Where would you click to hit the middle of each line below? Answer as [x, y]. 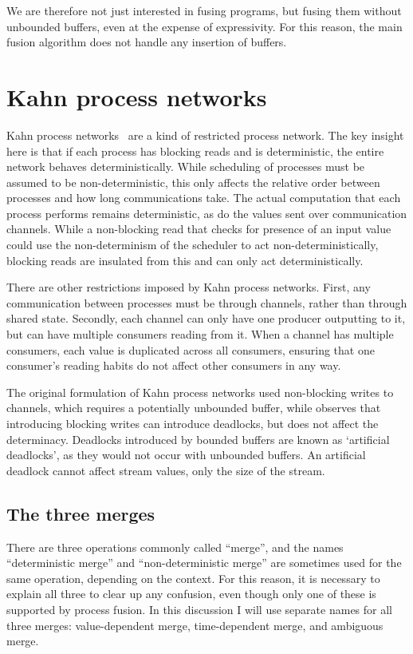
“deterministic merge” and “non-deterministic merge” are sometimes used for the [204, 563]
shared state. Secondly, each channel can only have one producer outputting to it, [206, 318]
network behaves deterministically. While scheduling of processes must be [186, 166]
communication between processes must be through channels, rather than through [207, 302]
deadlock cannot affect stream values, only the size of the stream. [166, 470]
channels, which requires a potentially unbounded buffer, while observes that [194, 408]
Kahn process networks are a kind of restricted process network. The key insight [205, 135]
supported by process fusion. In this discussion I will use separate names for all [199, 609]
